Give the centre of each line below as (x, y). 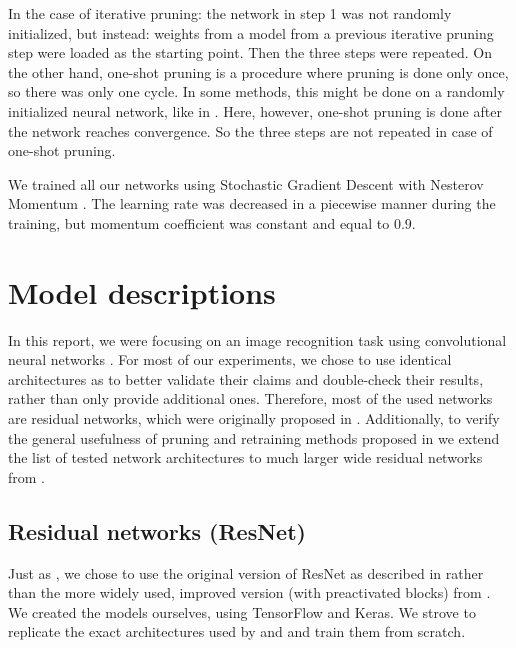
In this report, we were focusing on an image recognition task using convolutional (257, 339)
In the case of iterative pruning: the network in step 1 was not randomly (230, 13)
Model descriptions (142, 291)
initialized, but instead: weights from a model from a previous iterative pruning (251, 32)
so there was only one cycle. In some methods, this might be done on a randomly (256, 91)
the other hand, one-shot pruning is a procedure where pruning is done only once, (258, 71)
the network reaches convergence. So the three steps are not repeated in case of (250, 130)
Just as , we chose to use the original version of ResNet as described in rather (246, 572)
